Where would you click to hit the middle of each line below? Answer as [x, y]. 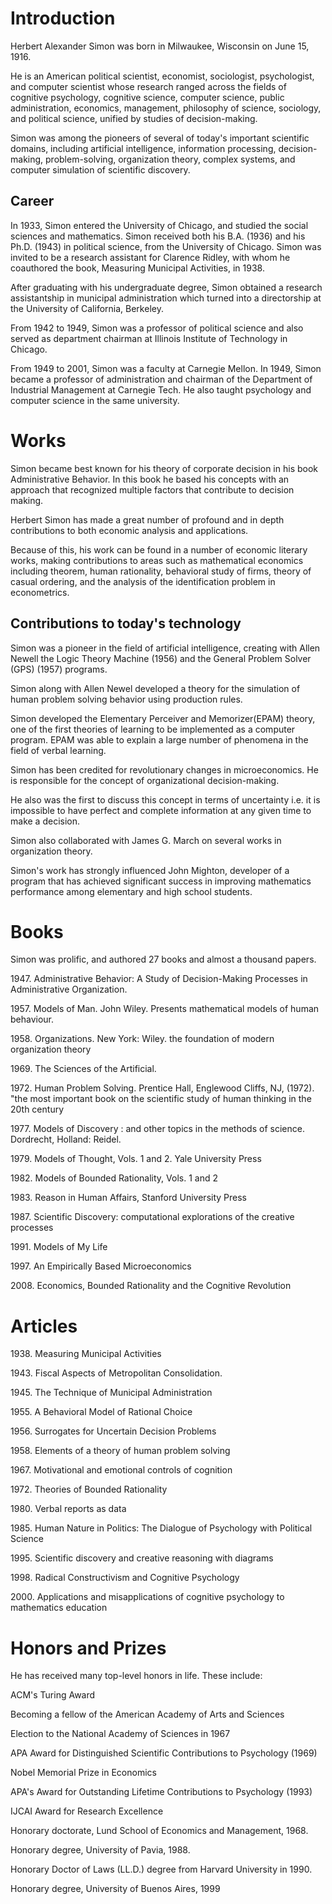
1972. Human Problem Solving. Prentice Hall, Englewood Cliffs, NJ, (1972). [162, 1088]
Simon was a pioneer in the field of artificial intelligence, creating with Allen [165, 648]
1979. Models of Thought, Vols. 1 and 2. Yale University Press [136, 1159]
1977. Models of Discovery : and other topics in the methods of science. [157, 1129]
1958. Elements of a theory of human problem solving [120, 1451]
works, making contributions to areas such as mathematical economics [157, 560]
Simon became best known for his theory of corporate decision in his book [164, 468]
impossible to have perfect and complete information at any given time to [161, 810]
